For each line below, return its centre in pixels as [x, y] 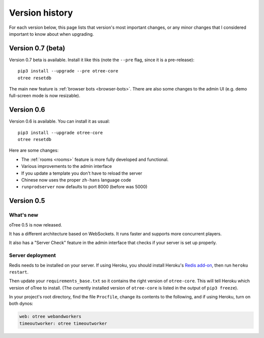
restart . [19, 272]
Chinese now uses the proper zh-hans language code [76, 180]
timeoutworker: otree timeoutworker [63, 323]
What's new [24, 215]
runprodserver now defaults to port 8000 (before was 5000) [84, 187]
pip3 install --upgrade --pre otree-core [68, 71]
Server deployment [33, 255]
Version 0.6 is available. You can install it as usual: [59, 121]
